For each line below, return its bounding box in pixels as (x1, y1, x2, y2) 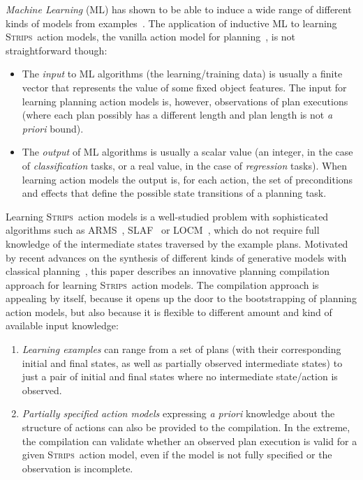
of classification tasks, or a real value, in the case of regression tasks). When (22, 158, 348, 172)
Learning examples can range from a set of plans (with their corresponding (22, 342, 341, 357)
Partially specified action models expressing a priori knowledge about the (22, 406, 335, 421)
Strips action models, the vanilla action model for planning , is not (6, 29, 296, 44)
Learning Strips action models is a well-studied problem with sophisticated (6, 209, 329, 223)
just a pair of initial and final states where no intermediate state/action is (22, 369, 338, 384)
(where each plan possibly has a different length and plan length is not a (22, 107, 333, 122)
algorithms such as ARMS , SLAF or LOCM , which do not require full (6, 223, 320, 237)
